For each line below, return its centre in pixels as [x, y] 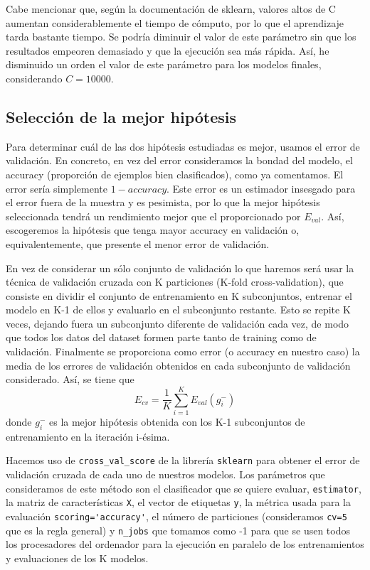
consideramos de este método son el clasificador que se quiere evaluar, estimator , [184, 488]
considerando [34, 78]
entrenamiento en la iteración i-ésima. [88, 436]
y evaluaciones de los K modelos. [77, 558]
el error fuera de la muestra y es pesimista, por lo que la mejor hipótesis [163, 202]
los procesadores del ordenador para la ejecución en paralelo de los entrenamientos [185, 544]
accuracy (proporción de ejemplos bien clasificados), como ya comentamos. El [175, 174]
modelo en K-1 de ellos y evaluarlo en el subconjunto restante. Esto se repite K [178, 310]
